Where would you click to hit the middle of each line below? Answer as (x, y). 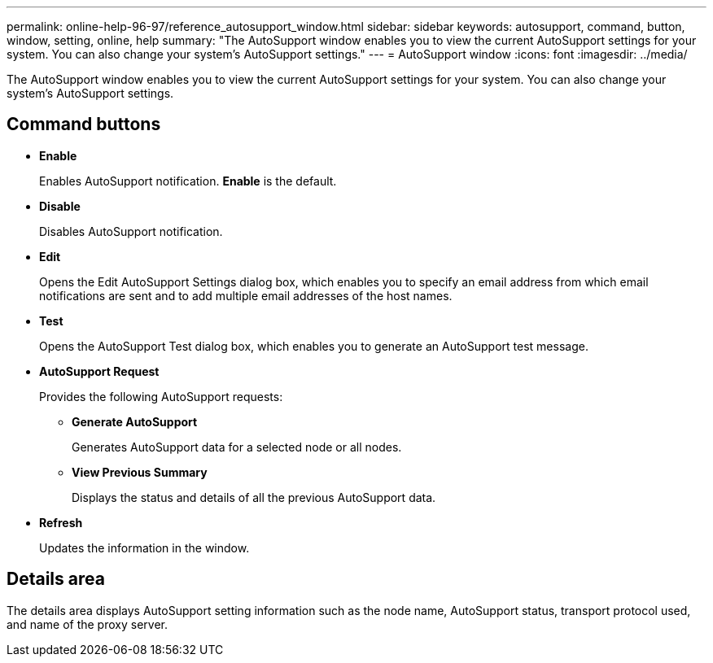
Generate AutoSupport (135, 421)
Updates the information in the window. (144, 547)
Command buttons (84, 124)
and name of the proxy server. (87, 624)
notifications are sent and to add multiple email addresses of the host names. (246, 295)
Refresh (61, 522)
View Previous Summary (140, 472)
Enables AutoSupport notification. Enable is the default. (188, 181)
